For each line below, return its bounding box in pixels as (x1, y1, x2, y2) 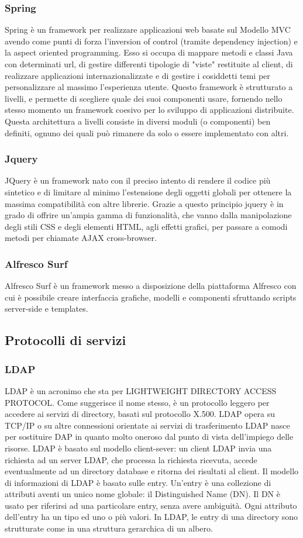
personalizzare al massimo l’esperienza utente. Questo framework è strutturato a (5, 81, 293, 93)
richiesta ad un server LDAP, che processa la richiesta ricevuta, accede (5, 453, 257, 465)
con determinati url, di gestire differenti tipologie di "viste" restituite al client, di (5, 58, 293, 70)
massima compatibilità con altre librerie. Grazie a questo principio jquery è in (5, 197, 284, 209)
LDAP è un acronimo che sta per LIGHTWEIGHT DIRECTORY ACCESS (5, 384, 277, 396)
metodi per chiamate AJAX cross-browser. (5, 232, 157, 244)
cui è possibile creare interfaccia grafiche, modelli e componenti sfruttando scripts (5, 291, 297, 303)
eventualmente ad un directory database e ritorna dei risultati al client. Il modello (5, 465, 299, 477)
